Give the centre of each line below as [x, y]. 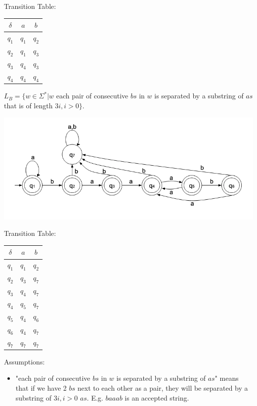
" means [227, 378]
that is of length [28, 105]
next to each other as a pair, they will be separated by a [163, 388]
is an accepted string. [157, 397]
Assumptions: [24, 361]
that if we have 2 [41, 388]
